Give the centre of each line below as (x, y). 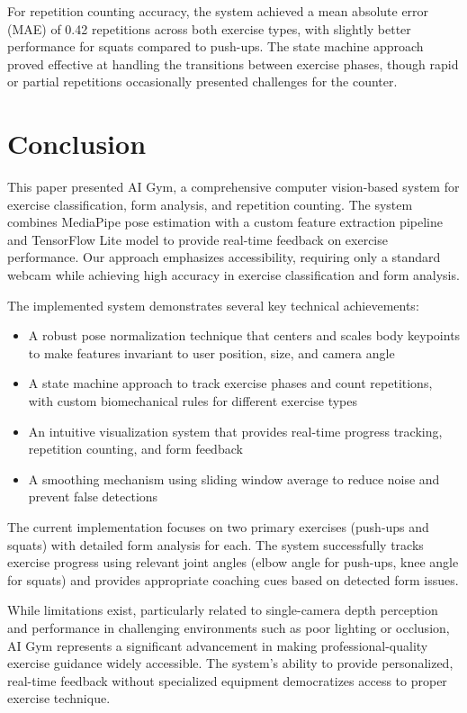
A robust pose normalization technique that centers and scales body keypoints (244, 335)
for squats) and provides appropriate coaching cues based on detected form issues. (233, 579)
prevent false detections (93, 496)
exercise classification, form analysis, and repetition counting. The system (210, 204)
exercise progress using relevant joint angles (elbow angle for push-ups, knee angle (233, 562)
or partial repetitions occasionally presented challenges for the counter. (202, 81)
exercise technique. (59, 698)
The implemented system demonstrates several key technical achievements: (213, 305)
